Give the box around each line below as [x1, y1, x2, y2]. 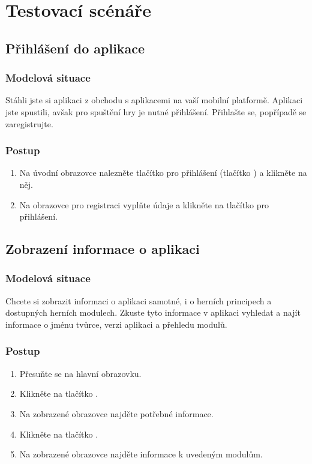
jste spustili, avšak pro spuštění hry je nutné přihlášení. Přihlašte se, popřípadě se [5, 105, 307, 118]
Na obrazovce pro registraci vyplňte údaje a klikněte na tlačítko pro [19, 198, 269, 211]
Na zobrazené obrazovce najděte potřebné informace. [19, 407, 214, 420]
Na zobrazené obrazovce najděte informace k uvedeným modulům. [19, 448, 263, 460]
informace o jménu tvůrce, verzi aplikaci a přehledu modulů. [5, 318, 227, 330]
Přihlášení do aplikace [5, 38, 145, 57]
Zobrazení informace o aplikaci [5, 240, 200, 258]
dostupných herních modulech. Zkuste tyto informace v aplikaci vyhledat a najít [5, 306, 301, 319]
